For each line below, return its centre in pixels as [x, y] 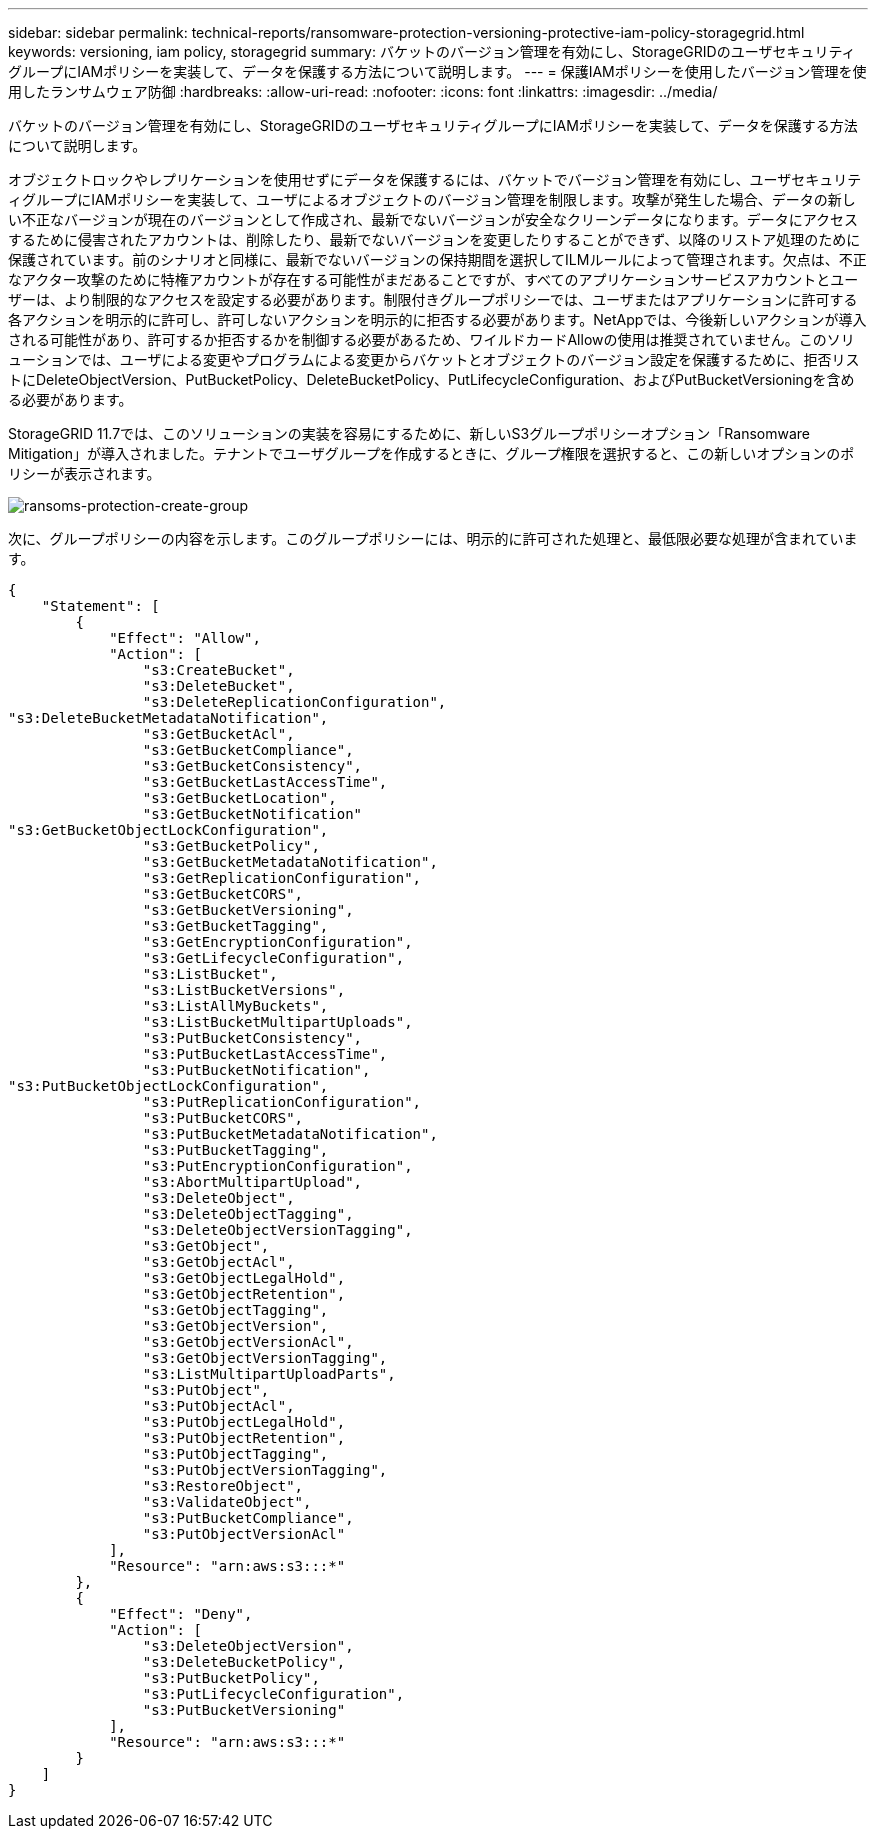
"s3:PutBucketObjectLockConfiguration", [168, 1086]
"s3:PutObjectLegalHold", [244, 1422]
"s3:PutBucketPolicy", [231, 1678]
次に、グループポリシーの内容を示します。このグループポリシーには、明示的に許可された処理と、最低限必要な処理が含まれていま [433, 538]
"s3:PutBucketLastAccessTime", [265, 1054]
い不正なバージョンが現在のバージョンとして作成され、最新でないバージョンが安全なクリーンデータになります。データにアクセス [433, 219]
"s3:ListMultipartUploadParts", [269, 1374]
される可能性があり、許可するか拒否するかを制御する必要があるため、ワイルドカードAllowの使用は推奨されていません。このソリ [431, 339]
